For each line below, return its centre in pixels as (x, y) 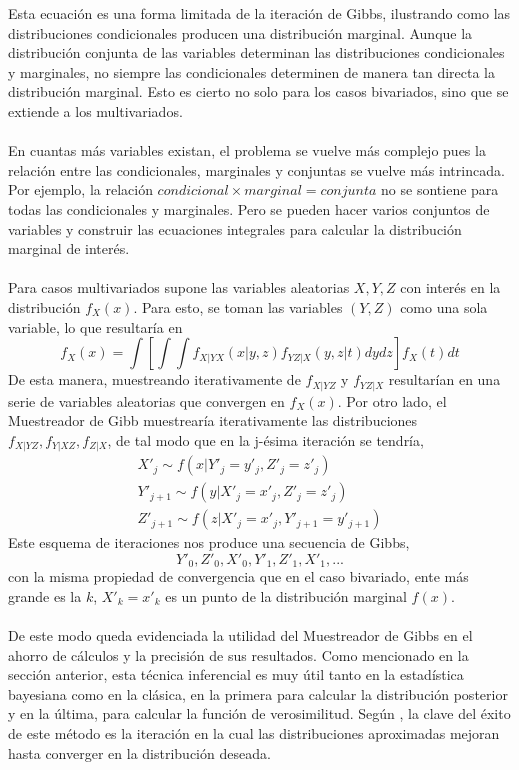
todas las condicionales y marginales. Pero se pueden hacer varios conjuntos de (249, 208)
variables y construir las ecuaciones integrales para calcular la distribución (235, 228)
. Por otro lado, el (392, 400)
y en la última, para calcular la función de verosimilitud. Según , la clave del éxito (259, 713)
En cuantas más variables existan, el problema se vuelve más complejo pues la (247, 150)
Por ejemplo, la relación (80, 189)
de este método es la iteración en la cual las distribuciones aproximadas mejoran (254, 733)
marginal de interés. (69, 248)
